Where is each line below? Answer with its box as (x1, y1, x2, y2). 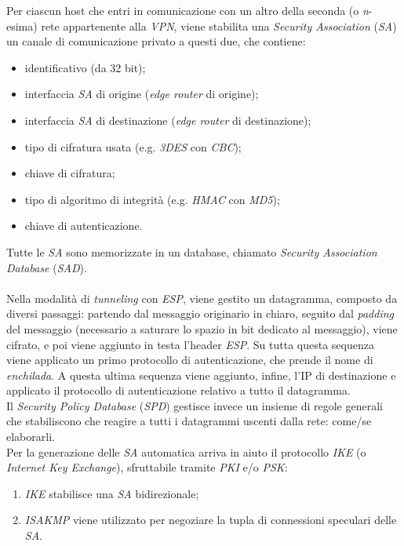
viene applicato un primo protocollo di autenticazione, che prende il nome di (6, 351, 373, 368)
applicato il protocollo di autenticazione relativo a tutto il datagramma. (6, 382, 351, 399)
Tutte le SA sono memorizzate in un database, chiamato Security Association (6, 243, 377, 260)
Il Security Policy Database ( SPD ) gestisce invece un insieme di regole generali (6, 397, 383, 413)
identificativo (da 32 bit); (24, 59, 146, 75)
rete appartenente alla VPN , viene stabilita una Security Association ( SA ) (41, 17, 397, 34)
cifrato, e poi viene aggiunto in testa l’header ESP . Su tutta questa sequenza (6, 336, 374, 352)
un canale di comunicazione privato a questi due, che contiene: (6, 33, 306, 49)
